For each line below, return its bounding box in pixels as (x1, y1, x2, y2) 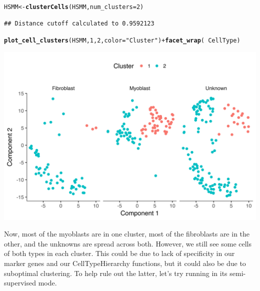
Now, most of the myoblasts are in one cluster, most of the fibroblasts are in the (4, 228, 250, 239)
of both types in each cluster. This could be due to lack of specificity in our (4, 248, 235, 258)
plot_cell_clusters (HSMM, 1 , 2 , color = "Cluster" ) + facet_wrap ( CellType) (4, 37, 240, 44)
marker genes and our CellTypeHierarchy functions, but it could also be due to (4, 257, 246, 268)
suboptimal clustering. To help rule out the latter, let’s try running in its (4, 267, 227, 278)
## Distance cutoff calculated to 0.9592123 (4, 19, 154, 27)
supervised (4, 277, 36, 288)
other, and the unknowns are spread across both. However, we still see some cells (4, 238, 252, 248)
